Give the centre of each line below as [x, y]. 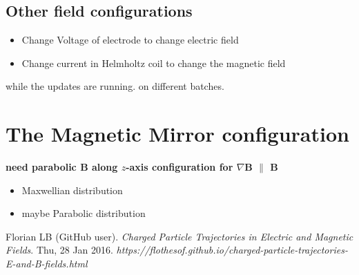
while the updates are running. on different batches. [115, 86]
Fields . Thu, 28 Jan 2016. [59, 250]
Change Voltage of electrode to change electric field [130, 40]
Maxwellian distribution [72, 190]
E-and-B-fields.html [47, 264]
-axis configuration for [179, 167]
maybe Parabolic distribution [84, 213]
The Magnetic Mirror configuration [177, 134]
